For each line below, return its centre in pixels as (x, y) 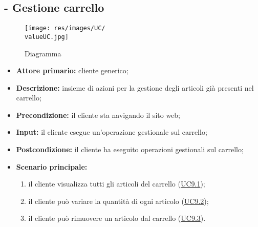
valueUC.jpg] (47, 37)
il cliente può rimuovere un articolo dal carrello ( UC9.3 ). (117, 218)
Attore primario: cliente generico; (72, 70)
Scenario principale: (52, 166)
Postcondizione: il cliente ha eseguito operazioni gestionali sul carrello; (130, 149)
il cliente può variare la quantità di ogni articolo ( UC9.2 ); (119, 201)
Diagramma (43, 53)
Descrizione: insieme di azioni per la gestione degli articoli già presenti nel (135, 87)
